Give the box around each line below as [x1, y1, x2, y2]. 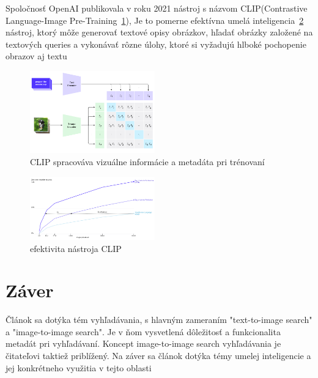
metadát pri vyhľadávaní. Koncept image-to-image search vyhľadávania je [6, 337, 281, 350]
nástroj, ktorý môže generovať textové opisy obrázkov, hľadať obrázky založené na [6, 26, 313, 39]
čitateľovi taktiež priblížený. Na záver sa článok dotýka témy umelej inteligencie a [6, 349, 311, 362]
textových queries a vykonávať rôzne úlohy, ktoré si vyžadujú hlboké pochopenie [6, 37, 306, 50]
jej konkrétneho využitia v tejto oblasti [6, 361, 152, 374]
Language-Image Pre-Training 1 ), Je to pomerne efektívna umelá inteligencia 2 [6, 13, 304, 26]
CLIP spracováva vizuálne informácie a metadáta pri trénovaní [30, 155, 265, 168]
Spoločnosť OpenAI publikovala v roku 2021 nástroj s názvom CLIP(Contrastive [6, 2, 308, 14]
